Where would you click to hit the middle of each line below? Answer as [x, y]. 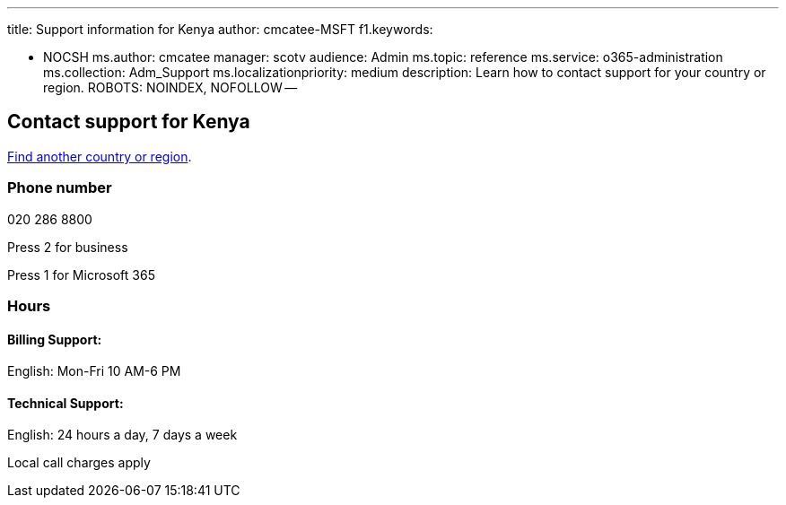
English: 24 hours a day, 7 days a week [122, 435]
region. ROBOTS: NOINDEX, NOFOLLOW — [170, 87]
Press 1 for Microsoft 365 [81, 274]
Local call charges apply [79, 463]
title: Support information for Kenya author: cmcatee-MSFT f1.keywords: [220, 29]
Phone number [60, 188]
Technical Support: [65, 403]
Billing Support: [55, 339]
